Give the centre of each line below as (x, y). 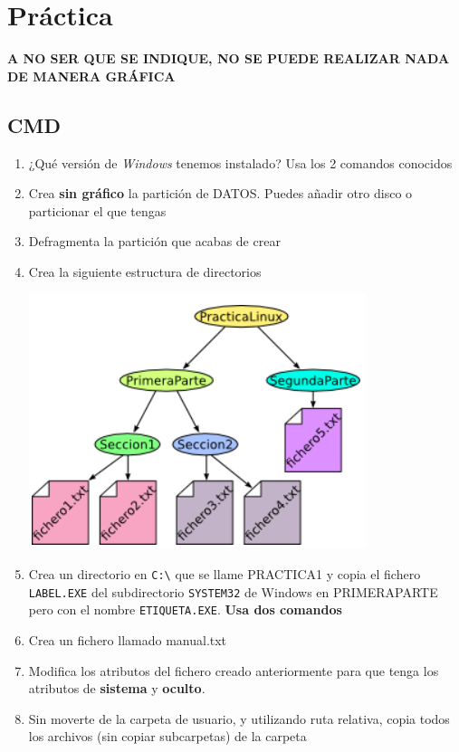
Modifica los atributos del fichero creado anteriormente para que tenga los (234, 670)
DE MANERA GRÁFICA (91, 76)
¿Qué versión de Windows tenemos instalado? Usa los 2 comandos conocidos (240, 162)
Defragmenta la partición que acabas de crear (154, 241)
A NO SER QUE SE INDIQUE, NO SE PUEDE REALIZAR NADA (229, 58)
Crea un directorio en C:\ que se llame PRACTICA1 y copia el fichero (225, 574)
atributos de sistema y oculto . (117, 688)
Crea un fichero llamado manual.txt (128, 640)
